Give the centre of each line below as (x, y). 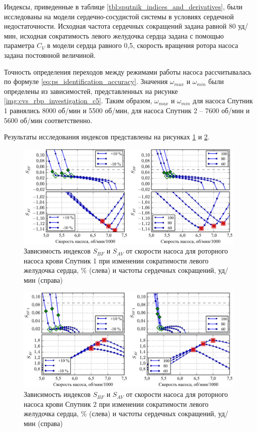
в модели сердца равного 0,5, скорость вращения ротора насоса (143, 45)
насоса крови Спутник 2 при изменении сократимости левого (116, 404)
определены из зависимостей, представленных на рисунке (91, 91)
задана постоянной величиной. (50, 55)
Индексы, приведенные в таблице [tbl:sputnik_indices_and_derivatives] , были (123, 6)
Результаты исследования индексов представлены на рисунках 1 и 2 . (107, 137)
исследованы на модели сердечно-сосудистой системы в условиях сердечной (119, 16)
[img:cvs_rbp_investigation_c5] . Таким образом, (78, 101)
